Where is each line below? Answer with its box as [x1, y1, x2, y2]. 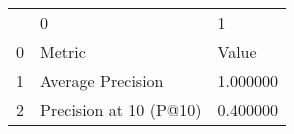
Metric [40, 40, 86, 63]
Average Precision [40, 69, 164, 92]
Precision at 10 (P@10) [40, 98, 202, 121]
